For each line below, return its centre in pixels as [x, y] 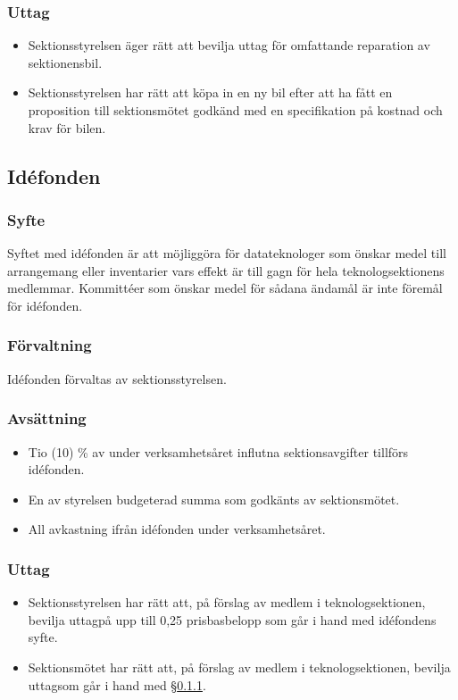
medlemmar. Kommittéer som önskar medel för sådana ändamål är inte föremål [225, 288]
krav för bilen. [67, 127]
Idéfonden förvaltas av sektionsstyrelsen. [117, 378]
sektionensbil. [65, 62]
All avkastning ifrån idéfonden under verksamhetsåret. [177, 529]
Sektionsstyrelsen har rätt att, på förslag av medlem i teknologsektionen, [227, 602]
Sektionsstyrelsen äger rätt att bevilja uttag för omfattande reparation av [229, 45]
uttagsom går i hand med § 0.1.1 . [117, 684]
